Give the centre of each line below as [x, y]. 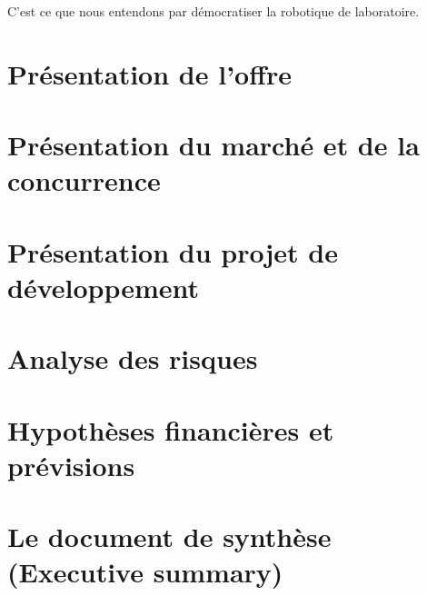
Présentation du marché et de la [213, 145]
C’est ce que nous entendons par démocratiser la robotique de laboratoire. [213, 11]
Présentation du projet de [173, 251]
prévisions [71, 465]
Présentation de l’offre [149, 73]
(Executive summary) [145, 572]
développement [104, 287]
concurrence [84, 180]
